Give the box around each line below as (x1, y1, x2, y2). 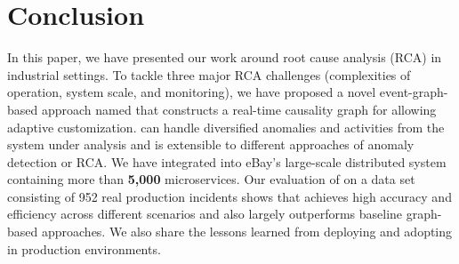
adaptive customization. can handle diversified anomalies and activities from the (7, 117, 445, 136)
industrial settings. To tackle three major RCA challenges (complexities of (7, 65, 411, 84)
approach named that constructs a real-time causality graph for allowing (41, 100, 437, 118)
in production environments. (7, 239, 161, 258)
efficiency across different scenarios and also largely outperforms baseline (7, 204, 403, 223)
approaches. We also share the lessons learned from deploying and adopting (41, 222, 453, 241)
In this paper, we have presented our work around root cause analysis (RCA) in (7, 48, 442, 67)
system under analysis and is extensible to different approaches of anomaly (7, 135, 415, 154)
